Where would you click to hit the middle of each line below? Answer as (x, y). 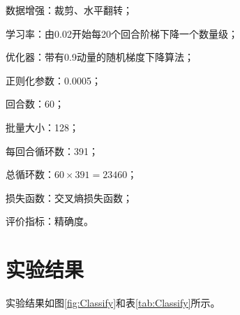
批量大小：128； (42, 127)
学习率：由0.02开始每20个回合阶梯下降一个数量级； (122, 33)
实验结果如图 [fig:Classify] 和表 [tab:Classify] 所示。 (113, 303)
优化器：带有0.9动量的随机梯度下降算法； (100, 57)
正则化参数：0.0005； (53, 80)
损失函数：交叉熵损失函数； (69, 197)
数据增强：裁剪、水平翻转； (69, 10)
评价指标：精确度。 (50, 221)
